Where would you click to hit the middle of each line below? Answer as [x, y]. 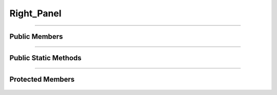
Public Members [36, 37]
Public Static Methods [45, 58]
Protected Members [42, 79]
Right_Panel [35, 13]
